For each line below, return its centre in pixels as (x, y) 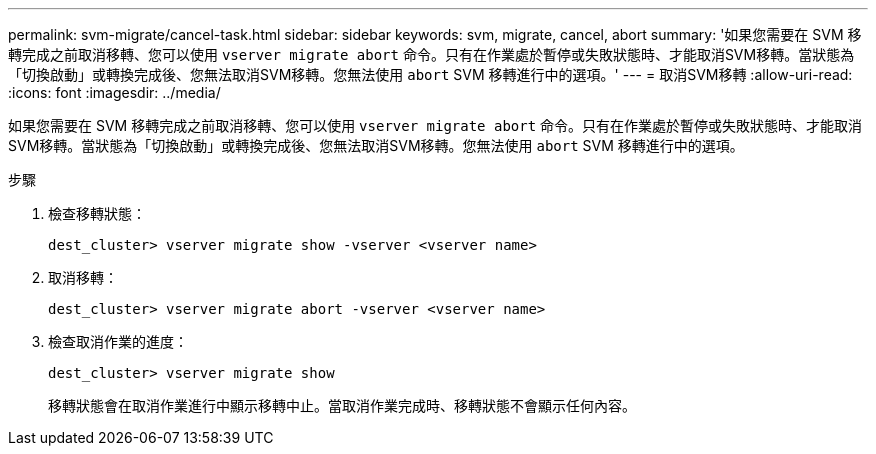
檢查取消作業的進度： (118, 341)
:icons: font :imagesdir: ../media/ (114, 92)
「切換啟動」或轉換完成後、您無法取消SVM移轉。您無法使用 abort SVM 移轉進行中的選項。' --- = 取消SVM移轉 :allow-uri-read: (430, 74)
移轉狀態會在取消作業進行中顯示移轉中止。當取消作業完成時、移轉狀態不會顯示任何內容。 (342, 405)
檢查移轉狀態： (97, 213)
